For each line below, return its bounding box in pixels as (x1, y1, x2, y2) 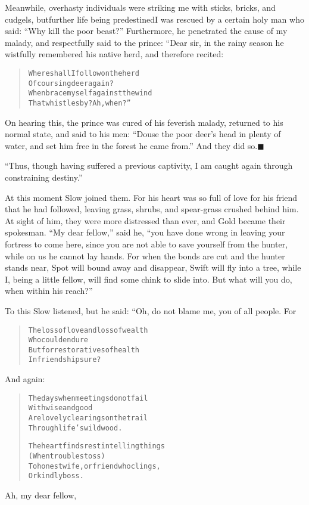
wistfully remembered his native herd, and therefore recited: (5, 48, 224, 60)
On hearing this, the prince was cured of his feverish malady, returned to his (5, 116, 283, 128)
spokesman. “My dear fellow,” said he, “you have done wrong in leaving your (5, 226, 285, 238)
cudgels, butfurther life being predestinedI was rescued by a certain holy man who (5, 13, 304, 25)
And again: (5, 373, 45, 385)
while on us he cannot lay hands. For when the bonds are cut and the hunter (5, 249, 285, 262)
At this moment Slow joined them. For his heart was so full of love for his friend (5, 191, 298, 203)
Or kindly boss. (28, 472, 84, 481)
